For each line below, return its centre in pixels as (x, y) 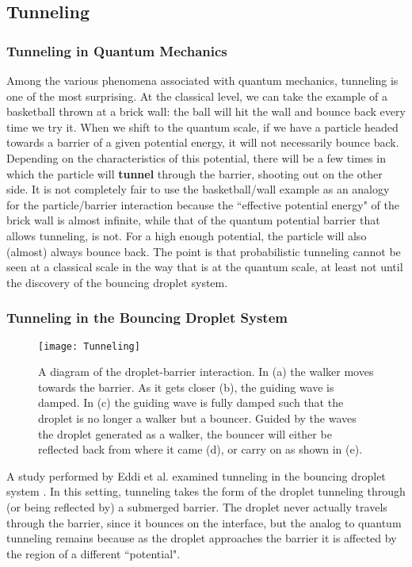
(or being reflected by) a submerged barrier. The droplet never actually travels (197, 506)
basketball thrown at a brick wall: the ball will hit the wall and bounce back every (206, 111)
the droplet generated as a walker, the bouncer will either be (185, 433)
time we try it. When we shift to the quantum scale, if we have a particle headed (202, 126)
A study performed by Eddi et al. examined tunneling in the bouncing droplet (196, 475)
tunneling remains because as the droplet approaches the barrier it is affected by (202, 538)
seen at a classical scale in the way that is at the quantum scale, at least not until (205, 267)
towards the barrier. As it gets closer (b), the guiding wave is (186, 387)
